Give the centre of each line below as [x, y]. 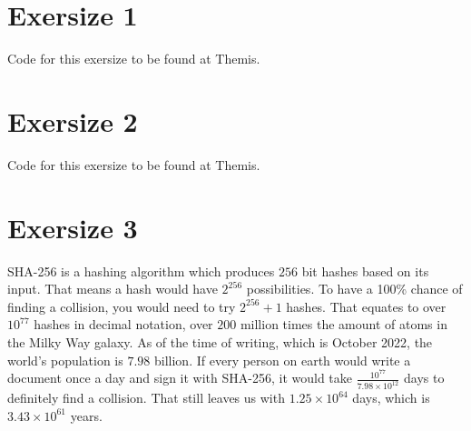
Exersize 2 [73, 120]
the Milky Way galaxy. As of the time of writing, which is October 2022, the [220, 341]
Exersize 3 [73, 227]
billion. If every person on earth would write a [283, 360]
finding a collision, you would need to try [122, 306]
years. [86, 415]
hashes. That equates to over [366, 306]
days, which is [391, 398]
